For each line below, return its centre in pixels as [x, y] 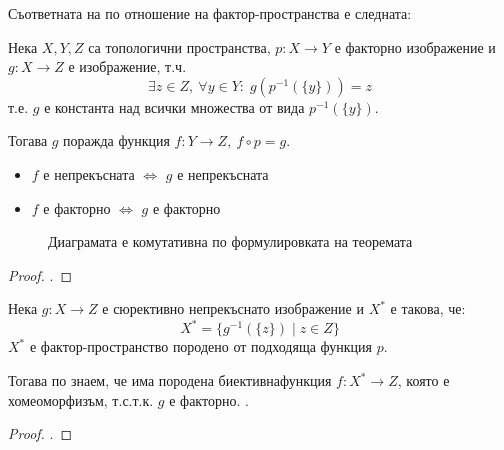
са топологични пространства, [179, 46]
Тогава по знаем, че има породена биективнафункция [170, 380]
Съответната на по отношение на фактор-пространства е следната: [210, 13]
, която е [423, 380]
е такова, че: [428, 308]
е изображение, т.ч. [127, 66]
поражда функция [116, 140]
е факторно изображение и [415, 46]
